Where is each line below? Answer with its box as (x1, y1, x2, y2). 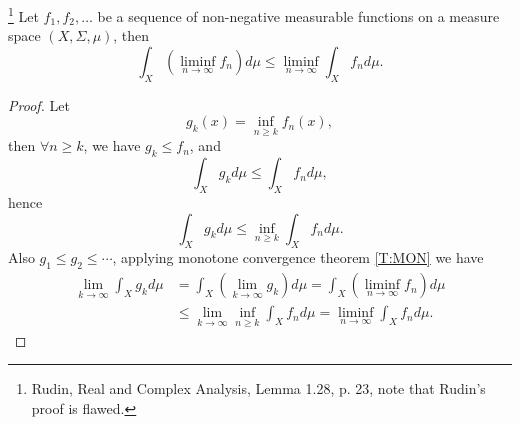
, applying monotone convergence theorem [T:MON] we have (112, 247, 484, 268)
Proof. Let (8, 94, 70, 115)
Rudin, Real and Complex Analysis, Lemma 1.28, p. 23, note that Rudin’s (31, 378, 486, 399)
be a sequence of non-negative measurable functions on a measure (97, 5, 500, 26)
